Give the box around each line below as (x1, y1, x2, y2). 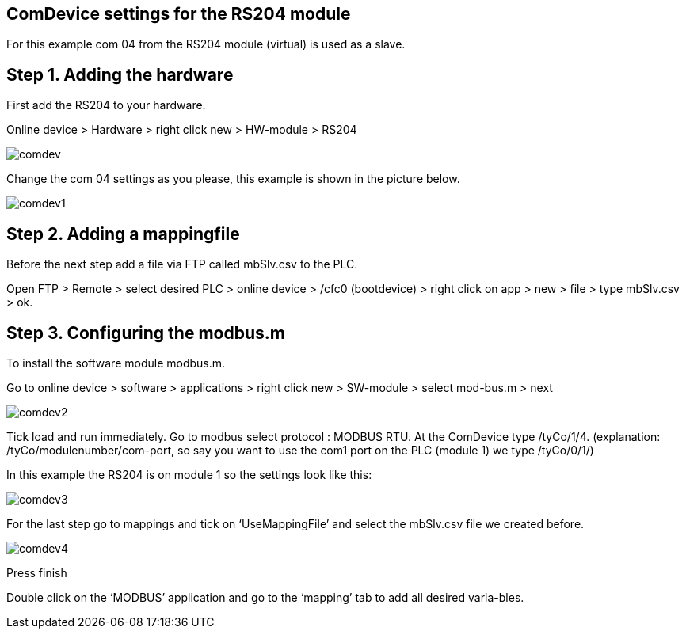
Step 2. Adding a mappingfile (6, 223, 240, 244)
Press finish (6, 565, 67, 580)
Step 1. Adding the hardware (6, 64, 234, 85)
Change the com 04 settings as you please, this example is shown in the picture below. (6, 172, 460, 186)
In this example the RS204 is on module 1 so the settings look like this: (6, 467, 372, 481)
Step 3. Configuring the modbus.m (6, 322, 285, 343)
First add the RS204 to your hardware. (6, 98, 206, 112)
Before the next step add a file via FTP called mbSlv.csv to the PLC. (6, 257, 358, 272)
